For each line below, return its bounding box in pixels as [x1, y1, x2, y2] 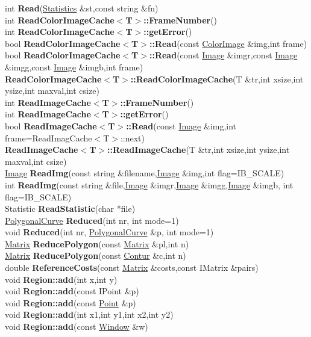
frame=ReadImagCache [5, 131, 92, 144]
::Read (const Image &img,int [126, 119, 237, 132]
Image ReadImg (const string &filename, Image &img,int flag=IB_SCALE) [5, 167, 284, 179]
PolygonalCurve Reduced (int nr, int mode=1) [5, 214, 179, 226]
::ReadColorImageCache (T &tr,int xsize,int [130, 72, 304, 85]
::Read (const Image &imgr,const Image [149, 49, 298, 61]
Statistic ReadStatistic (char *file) [5, 202, 136, 215]
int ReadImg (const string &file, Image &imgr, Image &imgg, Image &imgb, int [5, 178, 294, 191]
